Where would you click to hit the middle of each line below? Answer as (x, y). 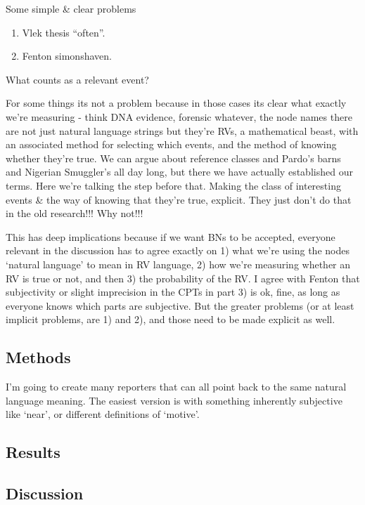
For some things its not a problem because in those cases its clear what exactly (176, 103)
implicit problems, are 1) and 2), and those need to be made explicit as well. (171, 319)
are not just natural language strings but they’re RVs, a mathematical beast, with (182, 130)
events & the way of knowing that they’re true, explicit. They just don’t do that (179, 199)
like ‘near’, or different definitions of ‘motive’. (103, 414)
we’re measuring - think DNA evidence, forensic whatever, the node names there (179, 116)
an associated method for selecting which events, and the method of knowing (171, 144)
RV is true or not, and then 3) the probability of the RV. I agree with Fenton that (183, 278)
